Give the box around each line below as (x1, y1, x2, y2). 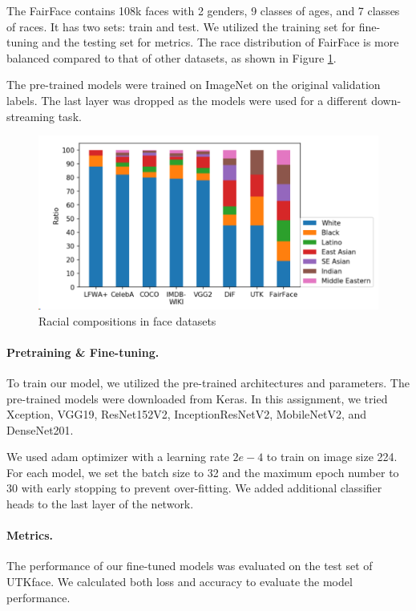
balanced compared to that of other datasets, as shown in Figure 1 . (6, 49, 337, 66)
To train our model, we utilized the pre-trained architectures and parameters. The (6, 374, 410, 390)
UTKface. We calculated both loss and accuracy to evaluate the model (6, 573, 353, 590)
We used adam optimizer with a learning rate (6, 448, 229, 465)
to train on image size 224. (266, 448, 398, 465)
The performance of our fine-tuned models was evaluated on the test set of (6, 557, 373, 574)
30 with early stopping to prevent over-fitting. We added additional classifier (6, 479, 382, 496)
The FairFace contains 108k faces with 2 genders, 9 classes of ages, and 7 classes (6, 2, 400, 18)
